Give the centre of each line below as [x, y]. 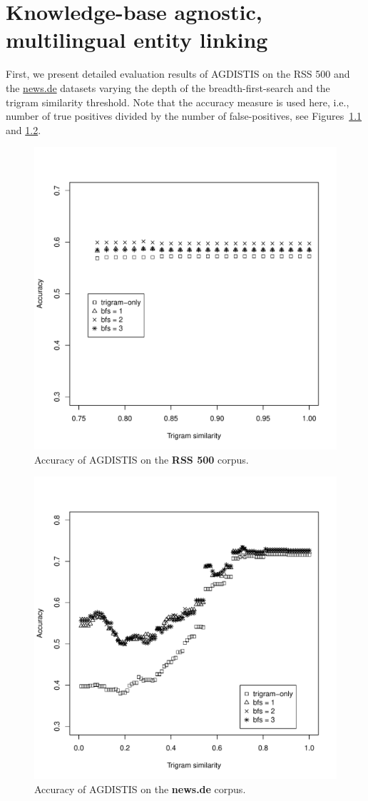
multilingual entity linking [137, 40]
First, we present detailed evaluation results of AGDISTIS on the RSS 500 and [178, 74]
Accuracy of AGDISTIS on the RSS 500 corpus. [142, 459]
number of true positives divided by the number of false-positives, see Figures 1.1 [184, 116]
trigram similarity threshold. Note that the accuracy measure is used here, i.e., [178, 102]
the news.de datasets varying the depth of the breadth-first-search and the [168, 87]
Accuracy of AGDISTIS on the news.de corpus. [140, 789]
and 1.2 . [24, 129]
